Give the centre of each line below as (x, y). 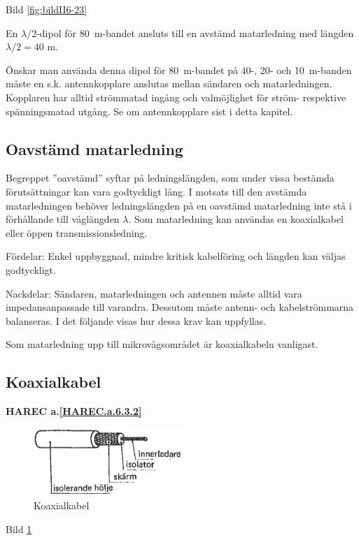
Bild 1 (19, 528)
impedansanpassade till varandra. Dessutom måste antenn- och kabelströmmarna (180, 307)
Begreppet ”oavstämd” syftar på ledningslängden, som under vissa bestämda (170, 178)
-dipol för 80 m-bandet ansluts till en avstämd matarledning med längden (195, 32)
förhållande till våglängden (63, 219)
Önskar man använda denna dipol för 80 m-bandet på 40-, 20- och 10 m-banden (179, 70)
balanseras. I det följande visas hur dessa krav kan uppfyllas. (136, 320)
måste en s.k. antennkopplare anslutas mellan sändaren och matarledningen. (169, 83)
